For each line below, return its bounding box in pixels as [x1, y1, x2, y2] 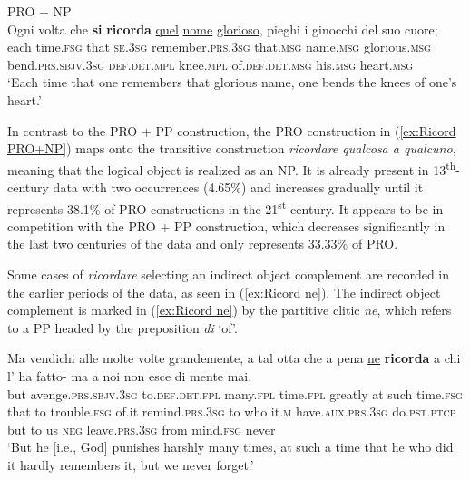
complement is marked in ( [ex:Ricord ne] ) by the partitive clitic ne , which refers [7, 300, 452, 319]
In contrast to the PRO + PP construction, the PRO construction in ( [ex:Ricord [7, 121, 456, 140]
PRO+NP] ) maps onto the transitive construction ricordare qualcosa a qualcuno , [7, 139, 456, 158]
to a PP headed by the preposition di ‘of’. [7, 318, 238, 337]
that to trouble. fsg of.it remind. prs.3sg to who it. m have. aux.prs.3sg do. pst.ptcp [7, 402, 456, 421]
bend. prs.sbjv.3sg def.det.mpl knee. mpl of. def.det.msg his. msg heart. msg [7, 54, 414, 73]
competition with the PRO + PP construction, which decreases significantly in [7, 216, 446, 235]
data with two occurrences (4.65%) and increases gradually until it [53, 178, 424, 196]
